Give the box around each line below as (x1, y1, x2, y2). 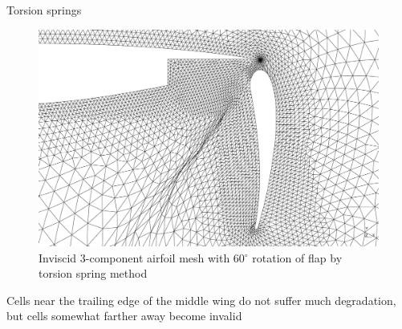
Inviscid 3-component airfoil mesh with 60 (39, 249, 245, 266)
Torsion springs (6, 2, 82, 18)
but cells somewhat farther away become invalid (6, 307, 242, 324)
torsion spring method (39, 265, 148, 282)
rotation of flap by (252, 249, 343, 266)
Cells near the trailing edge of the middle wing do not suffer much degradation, (6, 291, 396, 308)
